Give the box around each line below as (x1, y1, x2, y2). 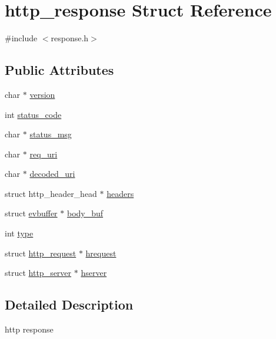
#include (5, 32, 38, 44)
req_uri (29, 147, 58, 160)
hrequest (85, 246, 117, 259)
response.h (51, 32, 89, 44)
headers (107, 187, 134, 199)
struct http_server (5, 266, 72, 279)
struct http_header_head (5, 187, 97, 199)
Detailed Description (5, 295, 134, 314)
